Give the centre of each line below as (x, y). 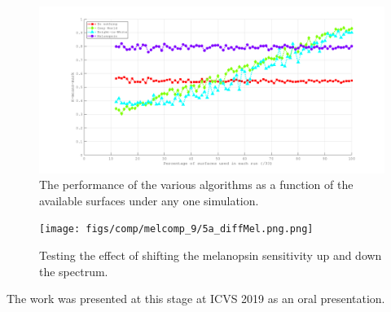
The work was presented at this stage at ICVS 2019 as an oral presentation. (196, 299)
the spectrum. (74, 271)
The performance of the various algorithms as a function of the (196, 185)
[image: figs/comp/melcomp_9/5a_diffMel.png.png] (176, 229)
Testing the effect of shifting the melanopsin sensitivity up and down (211, 255)
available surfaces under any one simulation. (149, 200)
